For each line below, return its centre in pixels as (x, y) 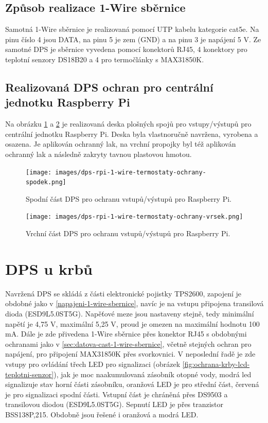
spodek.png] (46, 182)
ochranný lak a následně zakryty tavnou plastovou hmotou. (99, 154)
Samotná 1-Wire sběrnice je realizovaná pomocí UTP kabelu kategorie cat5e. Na (132, 29)
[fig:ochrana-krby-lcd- (216, 364)
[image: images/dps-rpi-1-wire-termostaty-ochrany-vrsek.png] (135, 217)
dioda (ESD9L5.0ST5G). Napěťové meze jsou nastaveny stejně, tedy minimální (130, 314)
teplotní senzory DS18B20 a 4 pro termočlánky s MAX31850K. (105, 59)
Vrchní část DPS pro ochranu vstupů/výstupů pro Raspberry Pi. (128, 233)
